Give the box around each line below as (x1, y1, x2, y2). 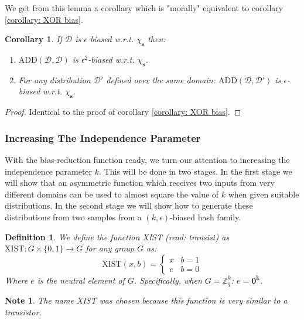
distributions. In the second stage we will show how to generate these (5, 199, 253, 212)
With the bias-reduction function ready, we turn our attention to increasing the (5, 153, 290, 165)
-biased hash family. (170, 210, 241, 223)
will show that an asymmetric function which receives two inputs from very (5, 176, 275, 189)
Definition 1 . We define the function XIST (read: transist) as (5, 230, 230, 243)
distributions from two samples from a (5, 210, 142, 223)
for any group (86, 242, 134, 254)
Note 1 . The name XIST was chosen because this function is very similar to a (5, 294, 288, 307)
